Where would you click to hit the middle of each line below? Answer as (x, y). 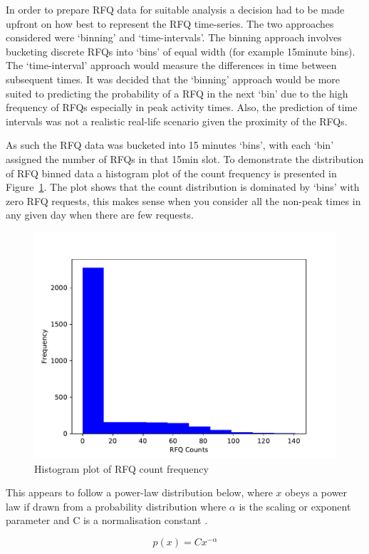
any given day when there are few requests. (100, 215)
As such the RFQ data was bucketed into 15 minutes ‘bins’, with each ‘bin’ (170, 145)
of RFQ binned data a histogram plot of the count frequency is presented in (171, 173)
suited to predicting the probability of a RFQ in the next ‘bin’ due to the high (177, 93)
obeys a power (316, 492)
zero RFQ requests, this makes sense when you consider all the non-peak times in (183, 200)
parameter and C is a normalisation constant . (107, 520)
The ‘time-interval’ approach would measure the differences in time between (171, 65)
